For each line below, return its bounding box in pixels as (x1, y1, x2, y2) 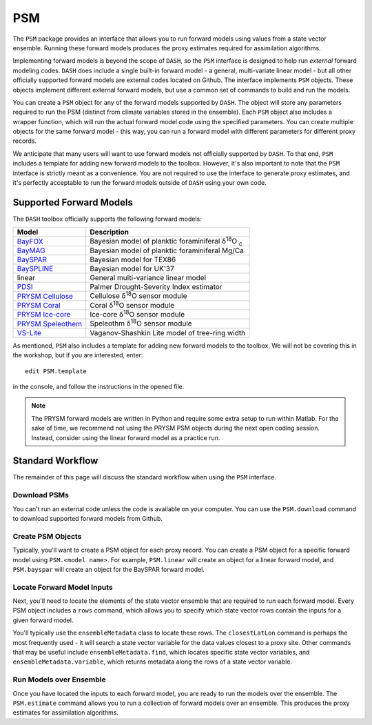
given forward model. (12, 616, 74, 624)
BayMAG (17, 246, 45, 255)
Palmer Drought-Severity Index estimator (90, 282, 223, 292)
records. (12, 137, 37, 145)
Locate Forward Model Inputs (12, 582, 113, 592)
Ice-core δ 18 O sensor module (90, 308, 185, 319)
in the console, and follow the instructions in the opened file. (12, 382, 185, 390)
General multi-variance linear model (90, 273, 207, 283)
